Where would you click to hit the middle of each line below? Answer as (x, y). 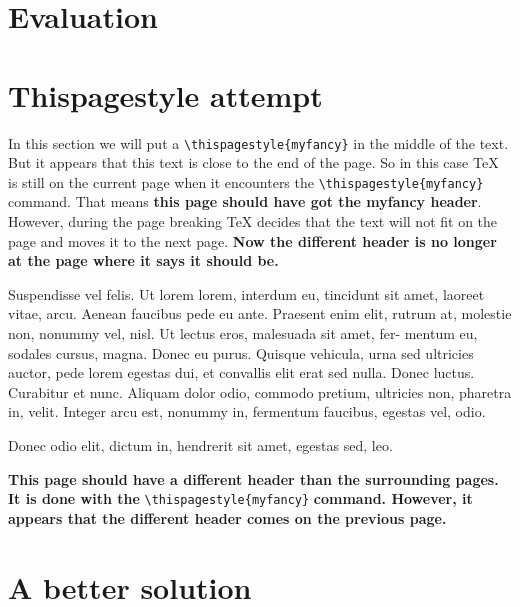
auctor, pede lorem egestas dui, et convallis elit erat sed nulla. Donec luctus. (241, 372)
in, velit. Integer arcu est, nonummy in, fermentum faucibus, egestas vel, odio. (247, 411)
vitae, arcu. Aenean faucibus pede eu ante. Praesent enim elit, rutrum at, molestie (260, 313)
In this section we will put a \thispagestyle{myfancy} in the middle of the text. (258, 142)
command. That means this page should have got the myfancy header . (245, 201)
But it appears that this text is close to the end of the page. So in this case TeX (253, 162)
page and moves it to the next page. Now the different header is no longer (252, 240)
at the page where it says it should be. (143, 260)
